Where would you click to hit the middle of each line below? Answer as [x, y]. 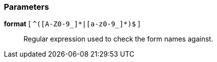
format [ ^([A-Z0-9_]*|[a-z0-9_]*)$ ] [72, 24]
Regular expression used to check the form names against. [119, 39]
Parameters [26, 7]
